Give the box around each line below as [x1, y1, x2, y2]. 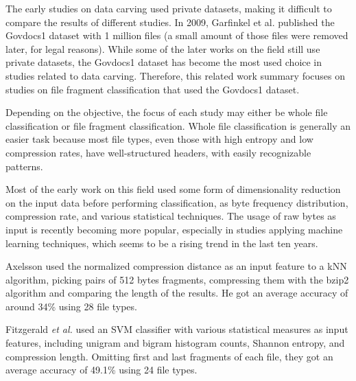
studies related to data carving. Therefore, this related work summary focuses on [5, 68, 345, 82]
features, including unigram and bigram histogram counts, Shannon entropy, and [5, 336, 345, 350]
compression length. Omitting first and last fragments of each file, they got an [5, 349, 333, 363]
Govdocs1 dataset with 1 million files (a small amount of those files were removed [5, 28, 348, 43]
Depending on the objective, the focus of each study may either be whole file [5, 105, 328, 119]
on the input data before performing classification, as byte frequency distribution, [5, 195, 348, 209]
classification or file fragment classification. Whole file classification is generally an [5, 118, 351, 132]
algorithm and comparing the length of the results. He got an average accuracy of [5, 286, 348, 300]
